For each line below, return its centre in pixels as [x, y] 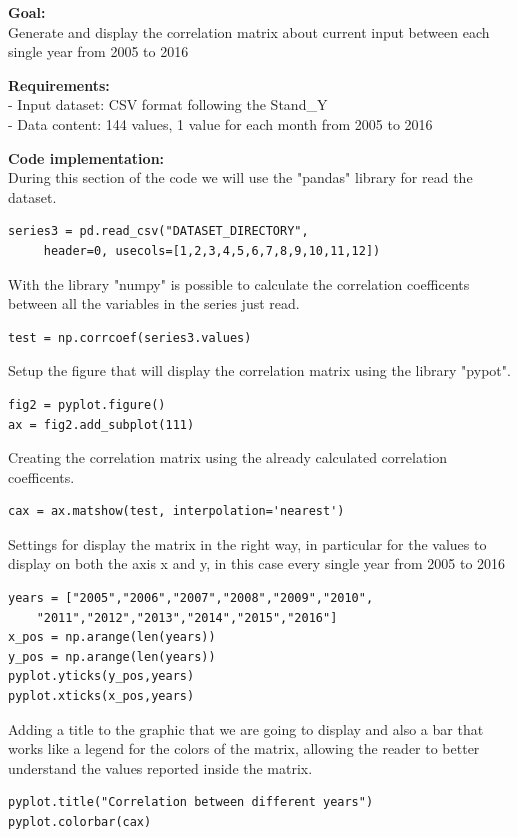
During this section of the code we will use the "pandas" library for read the [240, 177]
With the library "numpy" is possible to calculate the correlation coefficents [239, 283]
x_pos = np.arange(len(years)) [112, 637]
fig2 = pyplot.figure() [87, 404]
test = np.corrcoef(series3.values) [130, 337]
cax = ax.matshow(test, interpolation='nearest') [176, 511]
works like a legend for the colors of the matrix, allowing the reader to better [244, 748]
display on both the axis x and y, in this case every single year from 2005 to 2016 [257, 563]
